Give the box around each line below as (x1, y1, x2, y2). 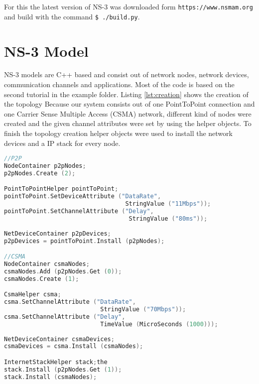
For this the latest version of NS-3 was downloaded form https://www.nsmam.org (4, 1, 253, 11)
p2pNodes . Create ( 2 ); (4, 169, 76, 177)
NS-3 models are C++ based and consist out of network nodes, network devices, (4, 69, 249, 80)
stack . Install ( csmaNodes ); (4, 373, 97, 381)
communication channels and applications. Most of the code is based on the (4, 79, 235, 90)
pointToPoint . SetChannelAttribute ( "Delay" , (4, 208, 154, 215)
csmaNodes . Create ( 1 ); (4, 275, 79, 282)
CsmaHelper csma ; (4, 291, 61, 298)
